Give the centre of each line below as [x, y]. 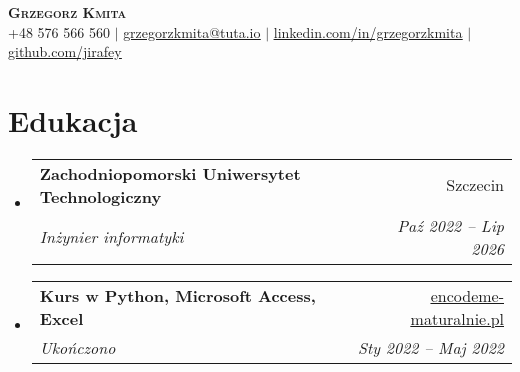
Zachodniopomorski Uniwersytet [170, 173]
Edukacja [73, 119]
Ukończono [77, 347]
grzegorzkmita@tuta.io [192, 31]
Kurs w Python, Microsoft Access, [177, 295]
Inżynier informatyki [111, 237]
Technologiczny [100, 196]
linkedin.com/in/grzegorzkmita [368, 31]
